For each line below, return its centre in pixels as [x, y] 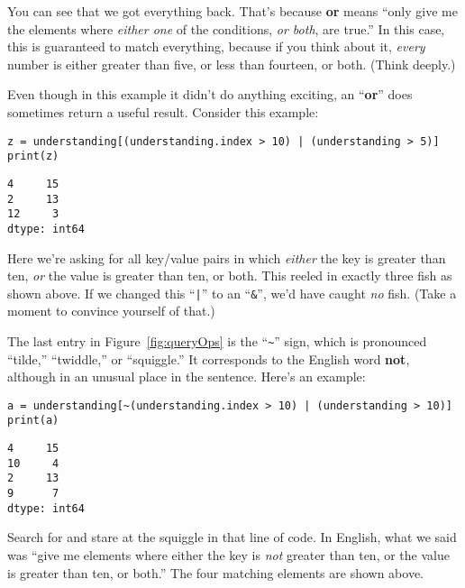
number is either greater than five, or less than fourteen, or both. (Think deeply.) [232, 64]
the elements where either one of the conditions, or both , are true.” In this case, [226, 28]
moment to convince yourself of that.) [111, 311]
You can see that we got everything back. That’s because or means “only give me [232, 11]
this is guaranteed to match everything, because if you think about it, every [216, 46]
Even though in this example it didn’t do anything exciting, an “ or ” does [210, 94]
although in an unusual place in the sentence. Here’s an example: [187, 377]
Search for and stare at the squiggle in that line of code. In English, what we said [232, 537]
